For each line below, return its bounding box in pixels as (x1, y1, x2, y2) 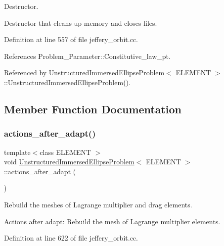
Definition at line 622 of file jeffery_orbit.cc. (4, 233, 138, 243)
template (4, 147, 31, 157)
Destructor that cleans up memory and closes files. (4, 17, 157, 28)
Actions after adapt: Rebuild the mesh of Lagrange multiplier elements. (4, 216, 221, 226)
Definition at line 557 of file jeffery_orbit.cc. (4, 34, 138, 45)
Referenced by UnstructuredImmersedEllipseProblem (4, 67, 165, 78)
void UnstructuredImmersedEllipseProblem (4, 156, 134, 167)
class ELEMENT (40, 147, 91, 157)
